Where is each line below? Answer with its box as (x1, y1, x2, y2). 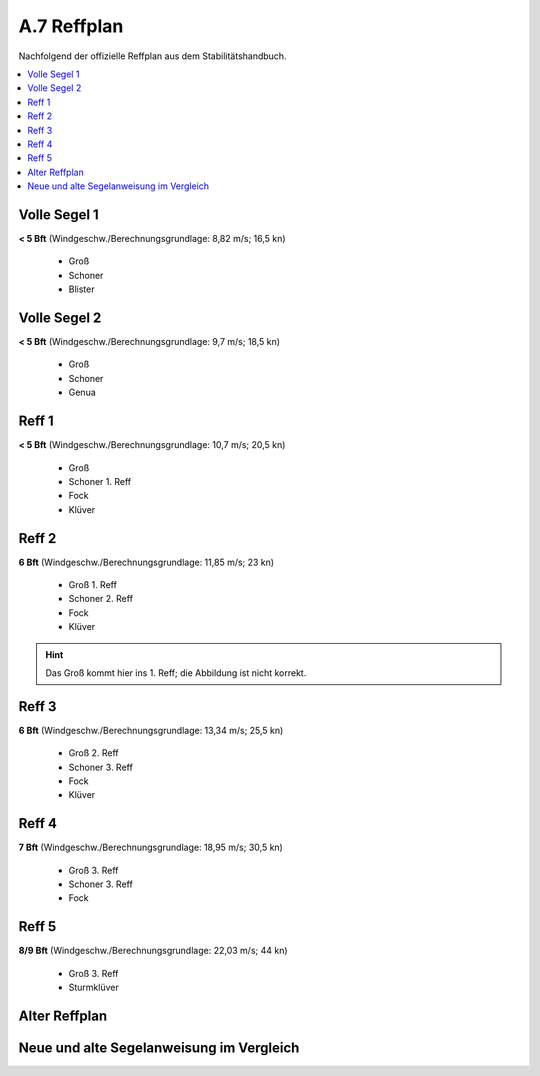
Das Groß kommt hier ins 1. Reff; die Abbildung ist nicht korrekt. (45, 666, 307, 679)
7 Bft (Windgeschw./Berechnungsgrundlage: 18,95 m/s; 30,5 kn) (18, 841, 284, 854)
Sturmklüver (68, 981, 119, 994)
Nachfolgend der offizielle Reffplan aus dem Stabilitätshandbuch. (18, 50, 287, 62)
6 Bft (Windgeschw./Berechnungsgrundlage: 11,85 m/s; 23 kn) (18, 556, 275, 568)
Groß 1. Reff (68, 578, 117, 590)
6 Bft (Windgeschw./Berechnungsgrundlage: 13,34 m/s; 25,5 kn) (18, 724, 284, 736)
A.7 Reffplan (18, 15, 124, 37)
